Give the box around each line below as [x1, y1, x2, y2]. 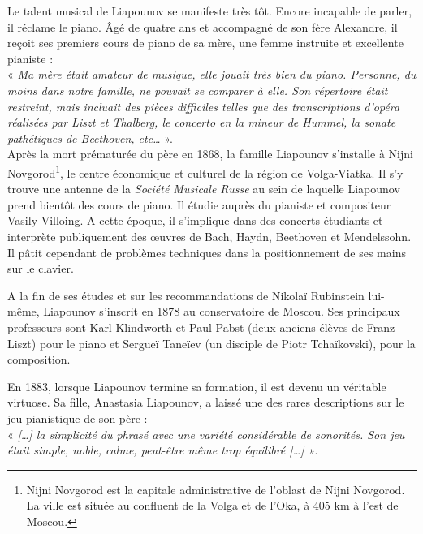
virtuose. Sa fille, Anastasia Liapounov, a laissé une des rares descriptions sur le [7, 394, 404, 411]
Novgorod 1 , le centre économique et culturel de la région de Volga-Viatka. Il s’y [7, 161, 404, 181]
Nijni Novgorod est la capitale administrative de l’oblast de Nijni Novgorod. [26, 480, 405, 497]
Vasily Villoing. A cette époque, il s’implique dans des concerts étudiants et [7, 212, 383, 229]
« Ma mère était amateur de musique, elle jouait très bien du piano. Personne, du [7, 66, 417, 83]
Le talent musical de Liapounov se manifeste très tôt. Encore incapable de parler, [7, 2, 412, 19]
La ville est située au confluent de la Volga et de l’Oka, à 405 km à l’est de [26, 497, 399, 514]
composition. [7, 351, 71, 368]
